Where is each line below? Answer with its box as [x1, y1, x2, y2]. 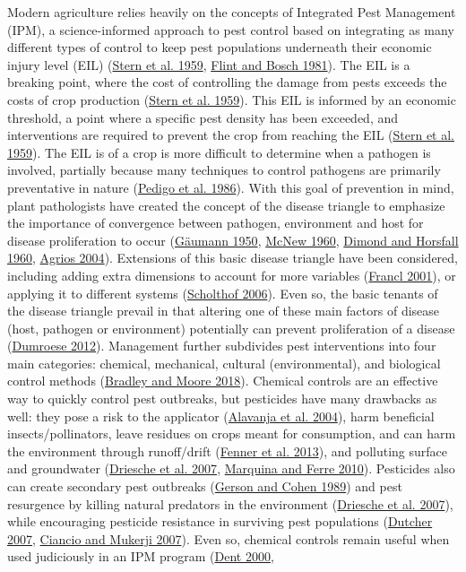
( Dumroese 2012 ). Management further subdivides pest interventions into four [7, 336, 436, 355]
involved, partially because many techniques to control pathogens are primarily [7, 160, 441, 179]
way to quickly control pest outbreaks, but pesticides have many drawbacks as [7, 389, 437, 408]
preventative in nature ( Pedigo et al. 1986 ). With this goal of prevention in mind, [7, 178, 454, 196]
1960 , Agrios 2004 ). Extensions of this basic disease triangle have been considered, [7, 248, 458, 267]
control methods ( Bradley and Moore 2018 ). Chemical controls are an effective [7, 371, 438, 390]
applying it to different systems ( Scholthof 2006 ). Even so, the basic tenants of [7, 283, 438, 302]
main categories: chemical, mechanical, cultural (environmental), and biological [7, 353, 441, 372]
